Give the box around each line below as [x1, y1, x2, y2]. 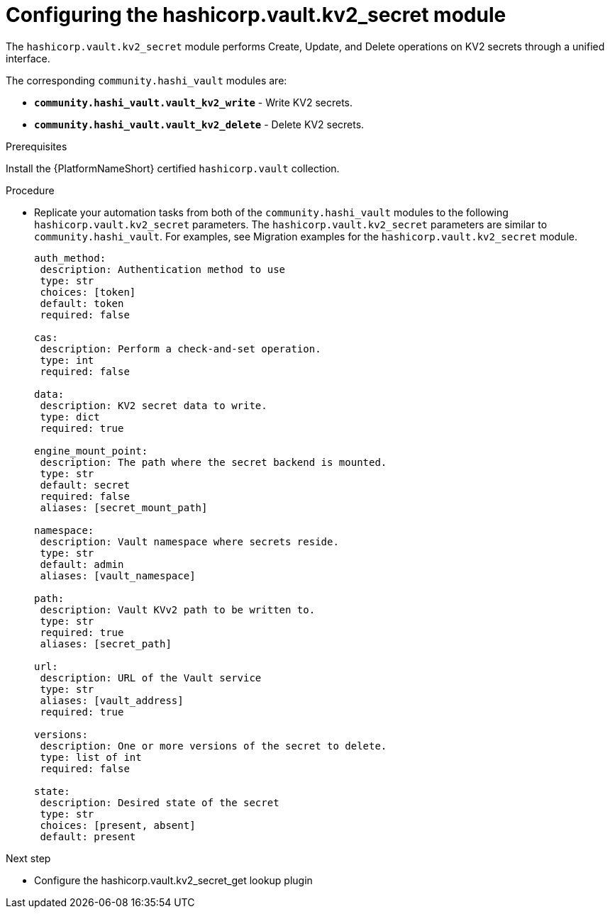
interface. [6, 52, 50, 65]
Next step [6, 852, 51, 864]
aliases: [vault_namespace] [40, 569, 196, 581]
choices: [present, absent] [40, 819, 196, 831]
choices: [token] [40, 286, 136, 298]
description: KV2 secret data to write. [40, 399, 267, 411]
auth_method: [34, 252, 106, 264]
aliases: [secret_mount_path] [40, 501, 208, 513]
